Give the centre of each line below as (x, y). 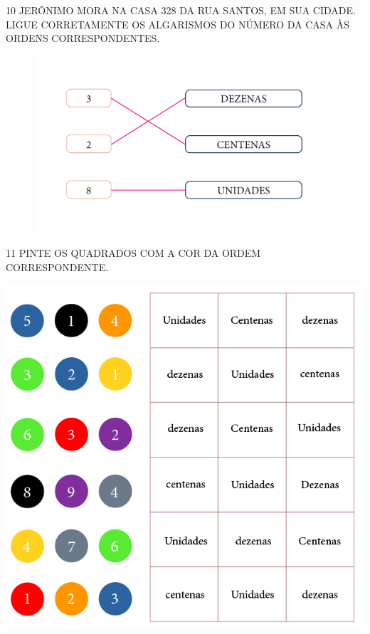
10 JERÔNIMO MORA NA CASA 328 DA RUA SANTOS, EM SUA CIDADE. (181, 10)
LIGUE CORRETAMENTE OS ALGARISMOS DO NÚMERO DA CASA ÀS (178, 24)
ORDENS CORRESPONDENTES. (83, 38)
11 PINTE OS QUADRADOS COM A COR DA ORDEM (133, 253)
